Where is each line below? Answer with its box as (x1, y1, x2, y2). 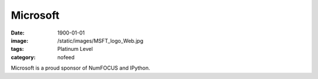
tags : (11, 46, 24, 53)
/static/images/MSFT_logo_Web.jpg (57, 37, 144, 44)
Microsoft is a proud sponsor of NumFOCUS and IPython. (11, 64, 150, 71)
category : (11, 53, 36, 61)
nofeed (57, 53, 75, 61)
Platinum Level (57, 46, 93, 53)
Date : (11, 29, 25, 36)
